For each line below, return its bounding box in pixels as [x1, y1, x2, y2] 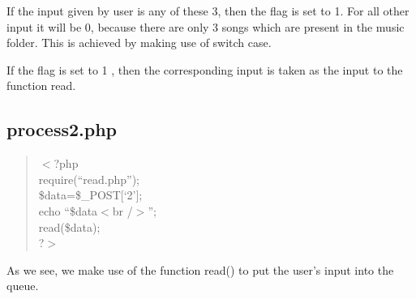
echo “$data [38, 202, 98, 219]
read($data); [38, 218, 101, 235]
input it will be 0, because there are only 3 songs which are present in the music [6, 18, 405, 35]
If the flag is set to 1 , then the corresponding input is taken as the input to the [6, 61, 403, 78]
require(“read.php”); [38, 170, 140, 187]
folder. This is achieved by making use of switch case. [6, 34, 272, 51]
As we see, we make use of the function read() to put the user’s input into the [6, 261, 394, 278]
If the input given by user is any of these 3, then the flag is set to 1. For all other [6, 2, 410, 19]
